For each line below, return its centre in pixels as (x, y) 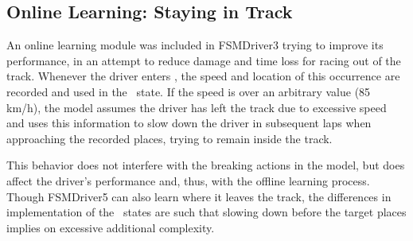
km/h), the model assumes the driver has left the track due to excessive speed (197, 107)
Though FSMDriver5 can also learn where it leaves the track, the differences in (199, 196)
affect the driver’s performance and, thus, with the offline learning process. (188, 180)
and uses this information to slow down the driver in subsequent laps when (189, 123)
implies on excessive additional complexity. (111, 227)
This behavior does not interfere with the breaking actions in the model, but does (206, 165)
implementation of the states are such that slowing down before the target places (206, 212)
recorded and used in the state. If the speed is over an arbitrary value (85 (189, 91)
